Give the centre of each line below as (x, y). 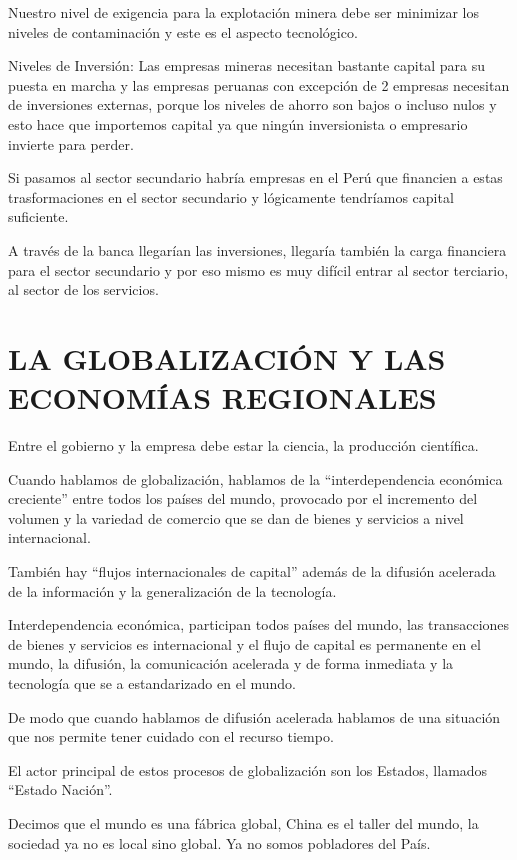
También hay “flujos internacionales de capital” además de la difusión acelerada (252, 571)
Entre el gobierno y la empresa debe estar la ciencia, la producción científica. (243, 445)
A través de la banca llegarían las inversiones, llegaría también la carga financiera (257, 249)
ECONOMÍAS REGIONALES (222, 397)
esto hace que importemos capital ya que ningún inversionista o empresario (238, 123)
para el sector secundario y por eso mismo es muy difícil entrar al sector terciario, (258, 269)
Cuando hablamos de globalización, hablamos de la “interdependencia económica (255, 478)
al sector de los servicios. (83, 289)
